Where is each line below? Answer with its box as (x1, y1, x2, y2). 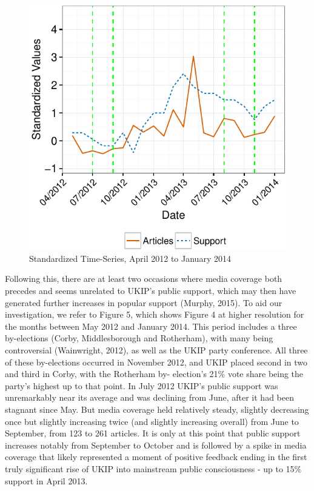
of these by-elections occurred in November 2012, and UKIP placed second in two (5, 355, 308, 368)
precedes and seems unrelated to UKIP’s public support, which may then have (5, 284, 296, 297)
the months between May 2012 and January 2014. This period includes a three (5, 319, 297, 332)
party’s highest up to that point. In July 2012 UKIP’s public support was (5, 379, 278, 392)
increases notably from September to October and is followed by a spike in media (5, 438, 307, 451)
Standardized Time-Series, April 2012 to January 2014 (29, 252, 231, 264)
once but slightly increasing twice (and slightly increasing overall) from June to (5, 415, 299, 427)
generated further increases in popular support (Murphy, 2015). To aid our (5, 296, 282, 309)
